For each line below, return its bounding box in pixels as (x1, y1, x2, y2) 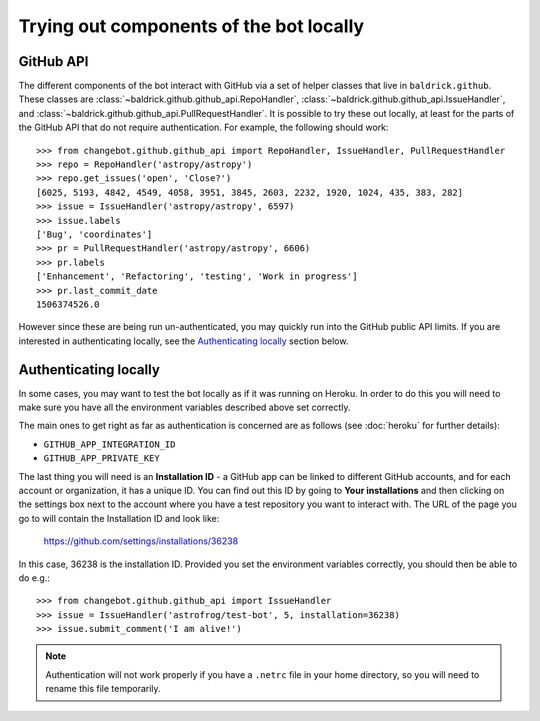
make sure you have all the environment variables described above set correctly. (18, 401, 351, 413)
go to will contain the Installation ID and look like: (18, 512, 220, 524)
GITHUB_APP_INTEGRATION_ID (43, 438, 176, 450)
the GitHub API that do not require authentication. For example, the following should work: (18, 121, 389, 134)
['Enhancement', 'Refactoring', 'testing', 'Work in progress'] (36, 271, 359, 282)
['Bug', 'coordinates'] (36, 228, 153, 240)
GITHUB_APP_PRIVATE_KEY (43, 453, 160, 464)
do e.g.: (18, 571, 50, 584)
